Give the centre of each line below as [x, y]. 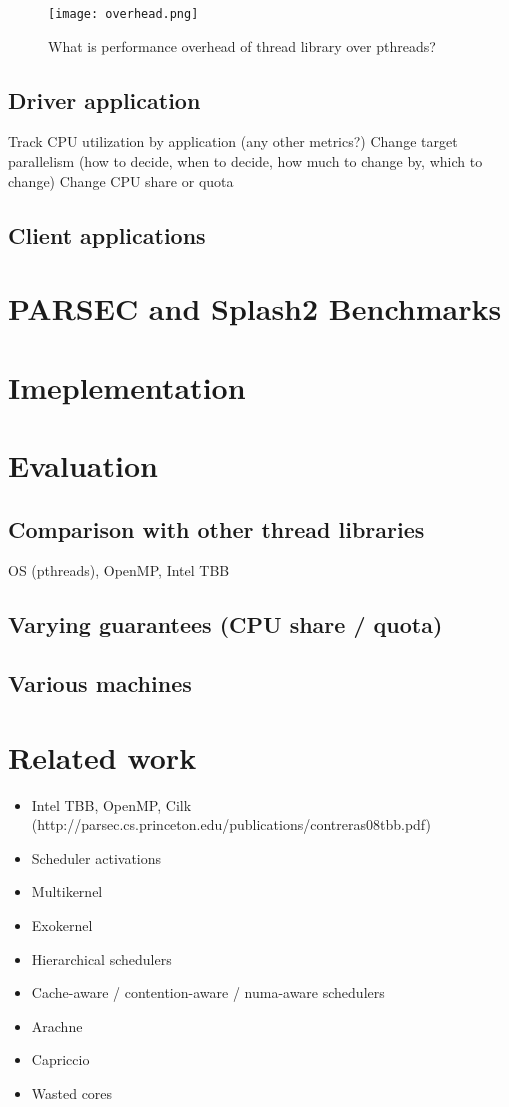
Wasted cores [72, 1092]
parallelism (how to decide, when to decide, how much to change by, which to [245, 161]
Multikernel [67, 891]
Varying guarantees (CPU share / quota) [225, 624]
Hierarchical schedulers [101, 958]
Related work [102, 756]
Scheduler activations [96, 857]
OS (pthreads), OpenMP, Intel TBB [119, 570]
